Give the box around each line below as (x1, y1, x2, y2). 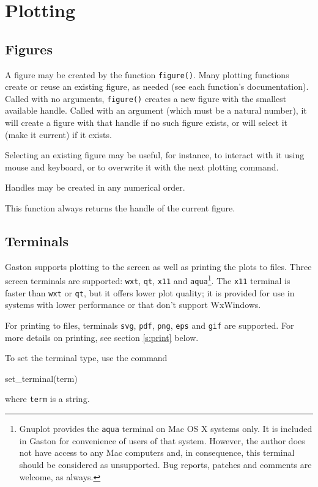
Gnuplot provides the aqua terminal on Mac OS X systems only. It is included (19, 422, 312, 435)
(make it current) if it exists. (5, 128, 112, 141)
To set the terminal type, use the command (5, 351, 168, 364)
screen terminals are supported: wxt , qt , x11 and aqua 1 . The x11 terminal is (5, 273, 290, 287)
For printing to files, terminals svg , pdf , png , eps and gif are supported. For (5, 319, 294, 331)
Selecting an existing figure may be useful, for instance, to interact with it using (5, 148, 305, 161)
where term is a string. (5, 392, 90, 405)
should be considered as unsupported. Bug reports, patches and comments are (19, 458, 312, 471)
